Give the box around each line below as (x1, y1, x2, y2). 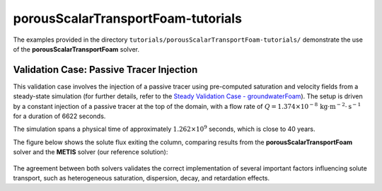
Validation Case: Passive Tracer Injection (13, 64, 198, 76)
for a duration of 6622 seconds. (13, 112, 106, 120)
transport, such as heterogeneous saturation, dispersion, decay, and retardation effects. (13, 173, 270, 182)
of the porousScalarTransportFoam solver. (13, 45, 140, 53)
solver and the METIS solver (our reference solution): (13, 148, 168, 156)
